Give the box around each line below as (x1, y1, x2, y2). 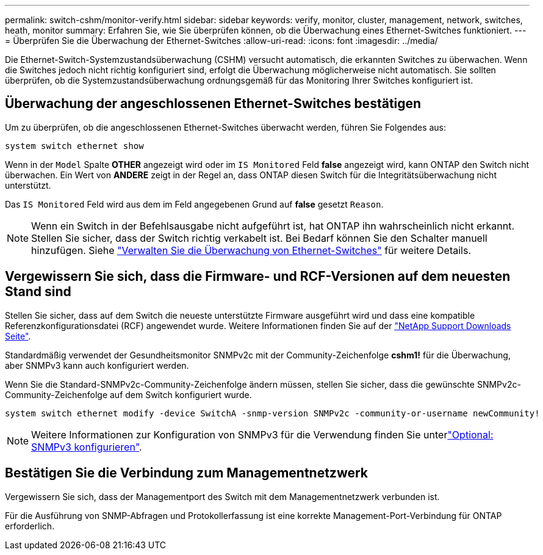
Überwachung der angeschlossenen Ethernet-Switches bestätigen (5, 96, 422, 112)
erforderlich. (5, 520, 55, 531)
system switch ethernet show (5, 140, 144, 151)
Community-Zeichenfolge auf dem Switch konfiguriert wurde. (5, 389, 252, 400)
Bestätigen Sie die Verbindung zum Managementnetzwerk (5, 465, 369, 481)
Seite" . (5, 330, 31, 341)
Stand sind (5, 284, 71, 300)
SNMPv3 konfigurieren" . (31, 440, 142, 453)
